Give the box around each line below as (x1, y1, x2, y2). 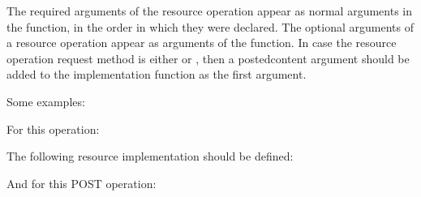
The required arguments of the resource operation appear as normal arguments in (6, 2, 412, 19)
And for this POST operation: (6, 174, 157, 191)
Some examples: (6, 92, 85, 109)
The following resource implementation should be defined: (6, 148, 294, 165)
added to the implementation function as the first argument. (6, 66, 307, 83)
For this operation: (6, 120, 100, 137)
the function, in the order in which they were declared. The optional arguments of (6, 18, 414, 35)
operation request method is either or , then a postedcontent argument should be (6, 49, 410, 66)
